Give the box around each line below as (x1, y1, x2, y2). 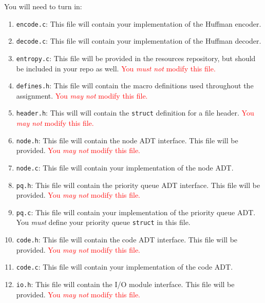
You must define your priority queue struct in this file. (16, 217, 191, 228)
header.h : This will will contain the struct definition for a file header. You (16, 107, 254, 118)
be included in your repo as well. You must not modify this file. (16, 63, 216, 73)
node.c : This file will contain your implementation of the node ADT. (16, 162, 234, 173)
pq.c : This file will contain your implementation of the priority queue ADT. (16, 206, 256, 217)
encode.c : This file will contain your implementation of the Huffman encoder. (16, 18, 261, 29)
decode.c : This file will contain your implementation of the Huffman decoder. (16, 35, 261, 46)
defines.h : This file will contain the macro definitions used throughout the (16, 80, 254, 91)
